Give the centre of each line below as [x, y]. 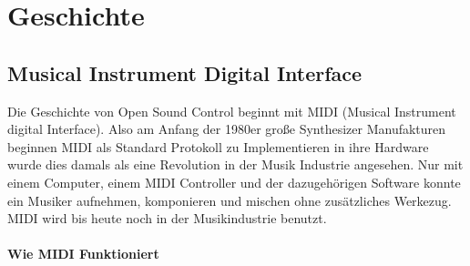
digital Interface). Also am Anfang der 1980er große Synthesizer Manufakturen [227, 129]
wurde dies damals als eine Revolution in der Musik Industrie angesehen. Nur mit [235, 164]
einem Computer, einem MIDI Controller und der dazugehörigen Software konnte [234, 182]
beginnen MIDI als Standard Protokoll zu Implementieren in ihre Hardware [218, 146]
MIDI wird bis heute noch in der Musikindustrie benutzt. [167, 218]
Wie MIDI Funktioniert [83, 254]
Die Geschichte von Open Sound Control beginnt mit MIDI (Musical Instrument [232, 111]
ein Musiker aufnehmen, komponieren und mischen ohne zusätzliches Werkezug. [230, 200]
